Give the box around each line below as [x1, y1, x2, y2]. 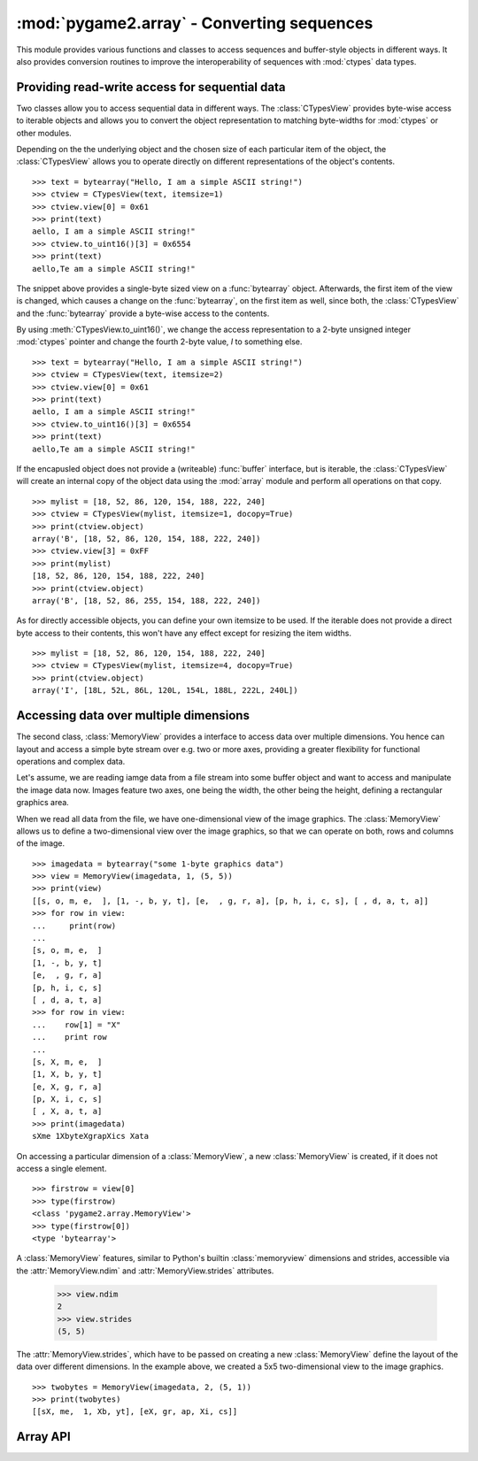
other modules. [16, 127, 73, 138]
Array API [16, 1429, 71, 1444]
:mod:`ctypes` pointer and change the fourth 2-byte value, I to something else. [16, 336, 303, 347]
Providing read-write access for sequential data [16, 80, 286, 95]
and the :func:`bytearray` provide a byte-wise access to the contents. [16, 308, 270, 319]
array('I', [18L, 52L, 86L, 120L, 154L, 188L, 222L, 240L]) [32, 686, 298, 696]
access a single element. [16, 1164, 107, 1174]
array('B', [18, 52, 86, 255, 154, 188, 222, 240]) [32, 596, 261, 605]
